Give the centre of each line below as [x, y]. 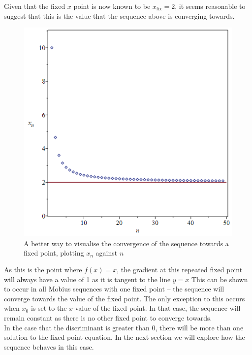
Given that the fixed [35, 6]
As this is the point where [43, 269]
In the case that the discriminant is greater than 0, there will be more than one [124, 327]
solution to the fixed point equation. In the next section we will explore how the [125, 337]
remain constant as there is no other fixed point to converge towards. [108, 317]
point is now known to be [112, 6]
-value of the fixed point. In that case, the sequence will [157, 308]
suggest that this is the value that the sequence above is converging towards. [119, 16]
